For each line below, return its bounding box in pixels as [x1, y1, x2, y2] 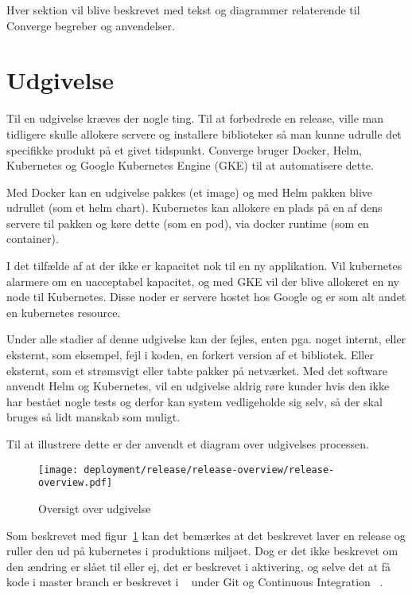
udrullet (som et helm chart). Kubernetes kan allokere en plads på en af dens [6, 199, 383, 216]
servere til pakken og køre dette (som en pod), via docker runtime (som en [6, 214, 369, 231]
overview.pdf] [38, 477, 113, 489]
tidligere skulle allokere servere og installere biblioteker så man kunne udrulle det [6, 125, 402, 142]
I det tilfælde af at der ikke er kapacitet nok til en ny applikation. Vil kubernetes [6, 257, 402, 274]
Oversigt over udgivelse [38, 499, 151, 516]
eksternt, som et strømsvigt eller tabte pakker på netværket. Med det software [6, 362, 387, 378]
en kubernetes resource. [6, 303, 121, 320]
